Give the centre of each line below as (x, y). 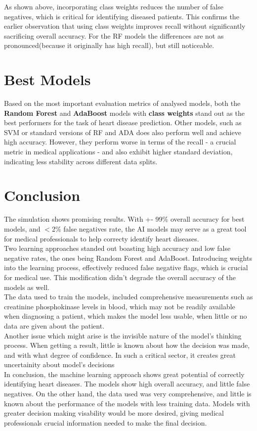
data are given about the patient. (54, 325)
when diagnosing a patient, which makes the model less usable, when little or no (126, 316)
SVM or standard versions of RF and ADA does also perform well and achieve (123, 132)
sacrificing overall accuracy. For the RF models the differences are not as (114, 35)
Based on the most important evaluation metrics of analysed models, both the (122, 103)
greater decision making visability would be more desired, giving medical (114, 413)
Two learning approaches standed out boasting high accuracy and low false (117, 248)
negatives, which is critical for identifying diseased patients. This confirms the (122, 16)
